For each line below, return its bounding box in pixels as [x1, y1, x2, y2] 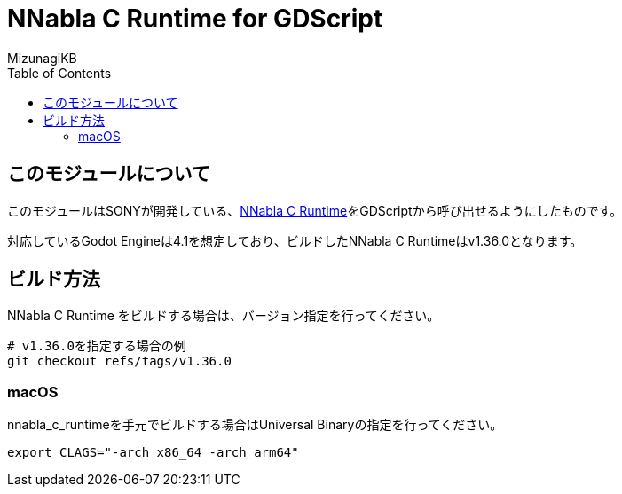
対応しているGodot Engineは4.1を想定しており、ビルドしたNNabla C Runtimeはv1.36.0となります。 [7, 232, 583, 248]
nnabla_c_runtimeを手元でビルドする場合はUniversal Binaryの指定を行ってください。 [7, 417, 503, 433]
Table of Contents [7, 65, 112, 81]
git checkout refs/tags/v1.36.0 [7, 354, 232, 369]
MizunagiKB [7, 50, 77, 66]
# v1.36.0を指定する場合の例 [7, 339, 186, 354]
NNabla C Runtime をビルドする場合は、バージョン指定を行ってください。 [7, 308, 440, 324]
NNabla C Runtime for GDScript [7, 4, 383, 34]
